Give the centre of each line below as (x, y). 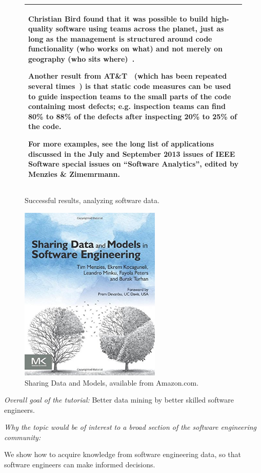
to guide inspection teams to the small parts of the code (130, 96)
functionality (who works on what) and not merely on (125, 49)
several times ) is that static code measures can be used (130, 86)
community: (23, 437)
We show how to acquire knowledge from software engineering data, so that (123, 454)
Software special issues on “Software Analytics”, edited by (133, 164)
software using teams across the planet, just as (140, 29)
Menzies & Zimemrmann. (74, 174)
